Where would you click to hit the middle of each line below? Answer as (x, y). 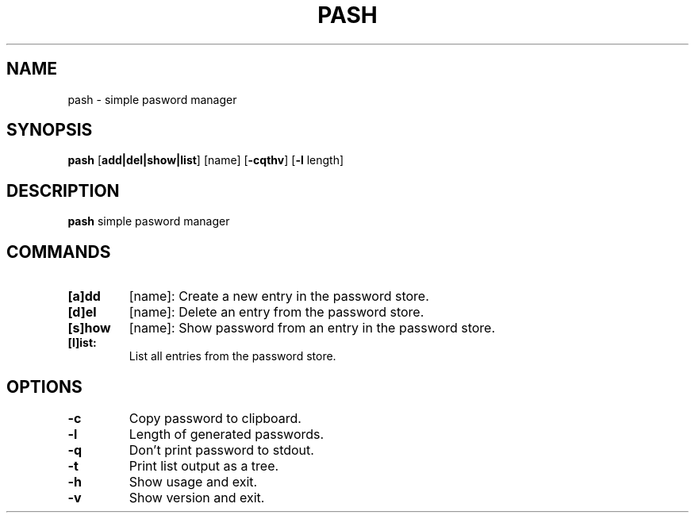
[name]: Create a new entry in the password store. (279, 296)
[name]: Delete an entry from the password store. (276, 312)
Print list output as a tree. (204, 465)
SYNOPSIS (50, 130)
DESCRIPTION (63, 190)
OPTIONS (44, 386)
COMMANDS (59, 252)
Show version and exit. (197, 497)
